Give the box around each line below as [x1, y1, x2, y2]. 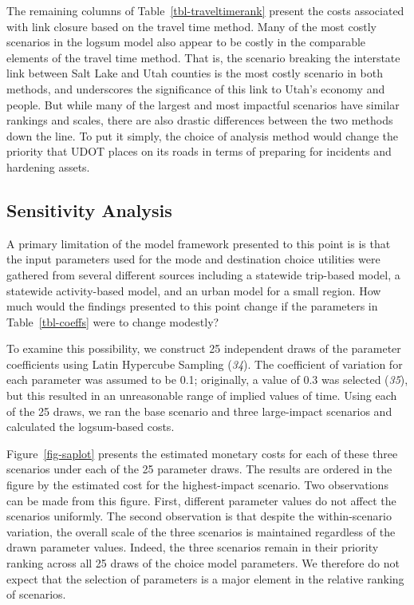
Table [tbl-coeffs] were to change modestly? [6, 313, 219, 330]
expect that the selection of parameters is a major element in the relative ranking [6, 570, 404, 587]
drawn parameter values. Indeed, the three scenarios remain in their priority [6, 539, 379, 556]
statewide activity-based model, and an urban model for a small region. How [6, 282, 381, 299]
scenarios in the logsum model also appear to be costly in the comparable [6, 34, 366, 50]
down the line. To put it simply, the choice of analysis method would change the [6, 127, 399, 144]
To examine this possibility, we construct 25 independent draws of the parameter [6, 340, 401, 357]
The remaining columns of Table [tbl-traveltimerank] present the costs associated [6, 2, 404, 18]
